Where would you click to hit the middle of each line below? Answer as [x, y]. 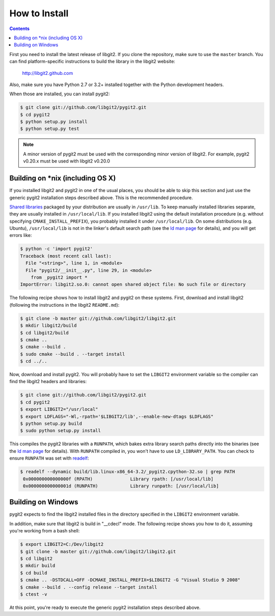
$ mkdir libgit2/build [48, 326]
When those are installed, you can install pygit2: [60, 94]
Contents [20, 29]
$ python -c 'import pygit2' [57, 249]
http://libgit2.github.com [48, 73]
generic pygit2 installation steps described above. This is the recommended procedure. [101, 197]
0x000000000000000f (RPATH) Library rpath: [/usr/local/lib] [118, 479]
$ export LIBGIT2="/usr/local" [59, 409]
